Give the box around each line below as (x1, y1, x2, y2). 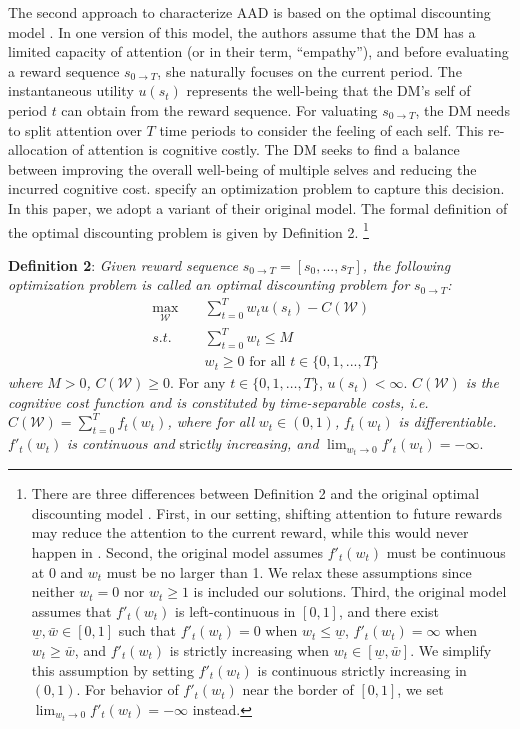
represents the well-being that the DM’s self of (186, 80, 471, 101)
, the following (362, 254, 451, 275)
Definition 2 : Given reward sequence (8, 254, 239, 275)
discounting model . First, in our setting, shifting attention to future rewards (31, 502, 503, 523)
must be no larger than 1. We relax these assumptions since (106, 561, 472, 582)
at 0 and (31, 561, 84, 582)
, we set (397, 679, 444, 700)
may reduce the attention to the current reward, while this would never (31, 522, 469, 543)
